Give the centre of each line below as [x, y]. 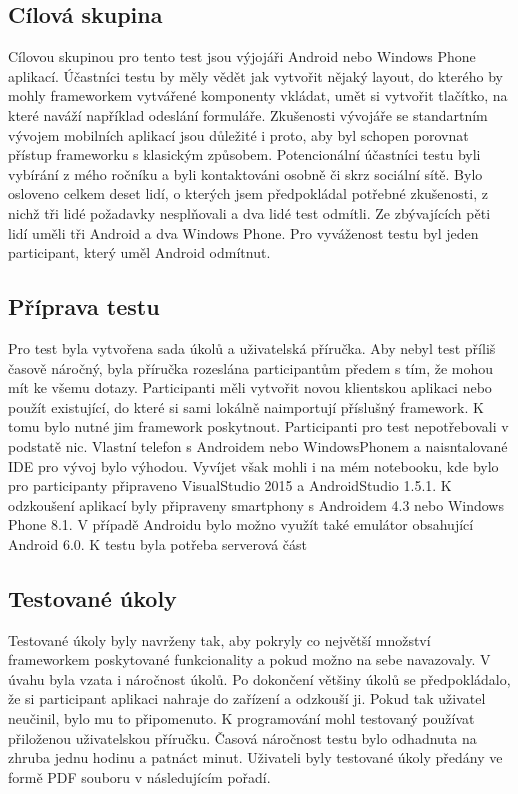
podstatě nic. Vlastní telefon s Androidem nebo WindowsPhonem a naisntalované [258, 445]
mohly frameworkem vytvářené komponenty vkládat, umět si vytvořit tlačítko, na [258, 95]
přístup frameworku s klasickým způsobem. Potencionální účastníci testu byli [244, 154]
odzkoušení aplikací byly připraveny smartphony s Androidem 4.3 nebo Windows [256, 504]
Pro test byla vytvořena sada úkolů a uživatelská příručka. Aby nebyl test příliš [252, 347]
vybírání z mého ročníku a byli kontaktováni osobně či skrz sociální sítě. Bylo [245, 173]
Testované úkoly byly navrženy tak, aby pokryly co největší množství [219, 639]
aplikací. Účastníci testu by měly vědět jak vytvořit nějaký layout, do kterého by [255, 75]
